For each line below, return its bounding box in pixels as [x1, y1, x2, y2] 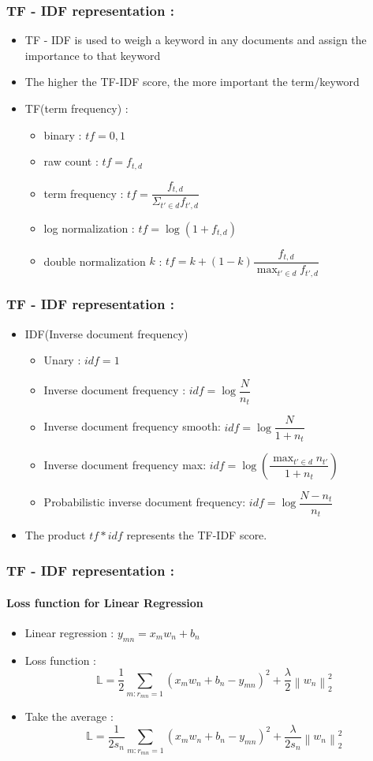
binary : [43, 126, 82, 143]
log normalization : [43, 219, 135, 236]
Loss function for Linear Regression [6, 594, 203, 610]
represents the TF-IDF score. [126, 527, 267, 543]
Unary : [43, 352, 81, 368]
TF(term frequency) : [24, 100, 129, 116]
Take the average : [24, 708, 114, 725]
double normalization [43, 252, 146, 269]
